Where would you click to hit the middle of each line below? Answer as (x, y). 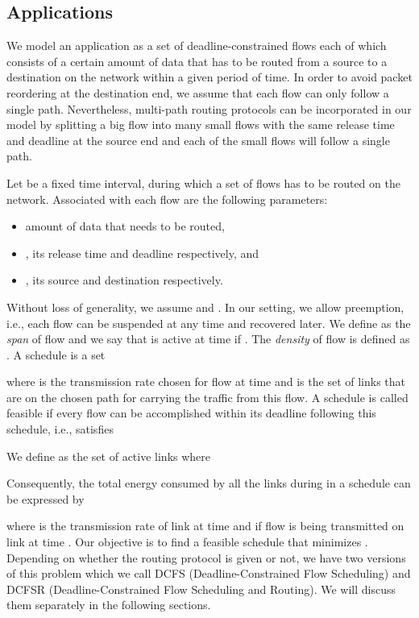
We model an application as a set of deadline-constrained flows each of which (197, 46)
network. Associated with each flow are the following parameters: (167, 199)
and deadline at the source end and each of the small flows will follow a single (198, 140)
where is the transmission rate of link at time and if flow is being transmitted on (205, 526)
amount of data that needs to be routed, (125, 226)
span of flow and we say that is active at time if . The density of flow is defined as (208, 339)
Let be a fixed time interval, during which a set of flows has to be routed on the (203, 182)
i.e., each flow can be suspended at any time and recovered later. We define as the (209, 323)
